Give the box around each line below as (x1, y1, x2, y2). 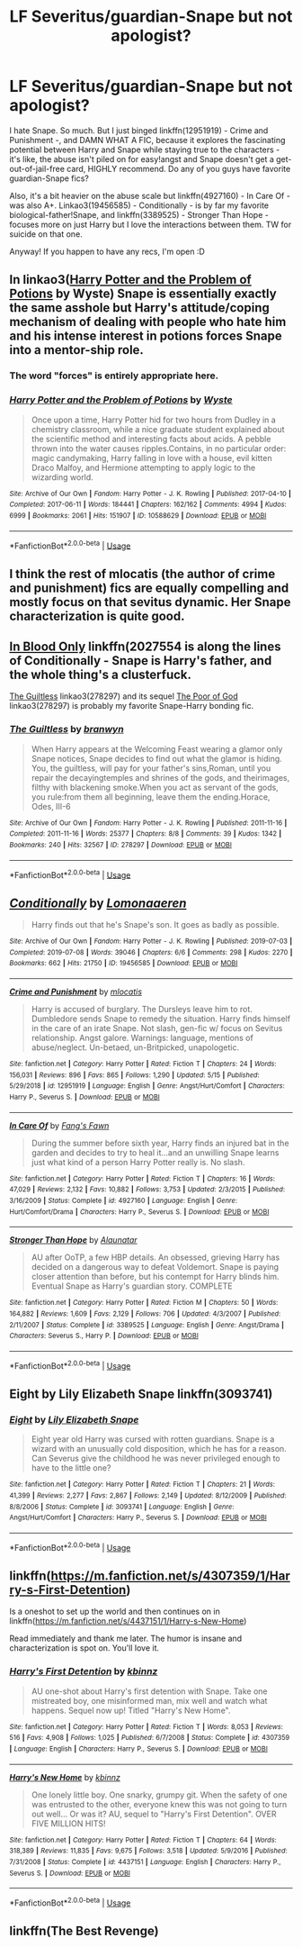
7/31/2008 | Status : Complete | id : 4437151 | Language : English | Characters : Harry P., (9, 1857, 281, 1866)
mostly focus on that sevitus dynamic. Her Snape (9, 594, 291, 610)
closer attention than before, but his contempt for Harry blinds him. (31, 1272, 280, 1282)
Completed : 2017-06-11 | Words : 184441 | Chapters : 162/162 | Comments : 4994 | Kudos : (9, 500, 288, 510)
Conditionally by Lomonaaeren (9, 895, 187, 910)
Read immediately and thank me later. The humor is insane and (9, 1633, 243, 1644)
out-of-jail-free (9, 163, 66, 174)
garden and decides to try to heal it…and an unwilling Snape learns (31, 1146, 280, 1158)
